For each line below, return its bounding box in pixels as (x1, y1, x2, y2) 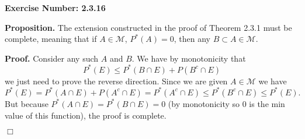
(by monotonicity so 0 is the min (168, 97, 285, 109)
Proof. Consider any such (5, 52, 99, 64)
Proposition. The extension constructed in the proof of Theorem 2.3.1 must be (5, 21, 292, 33)
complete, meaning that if (5, 33, 97, 45)
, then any (174, 33, 210, 45)
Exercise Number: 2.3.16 (5, 2, 106, 13)
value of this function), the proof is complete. (5, 109, 167, 121)
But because (5, 97, 48, 109)
